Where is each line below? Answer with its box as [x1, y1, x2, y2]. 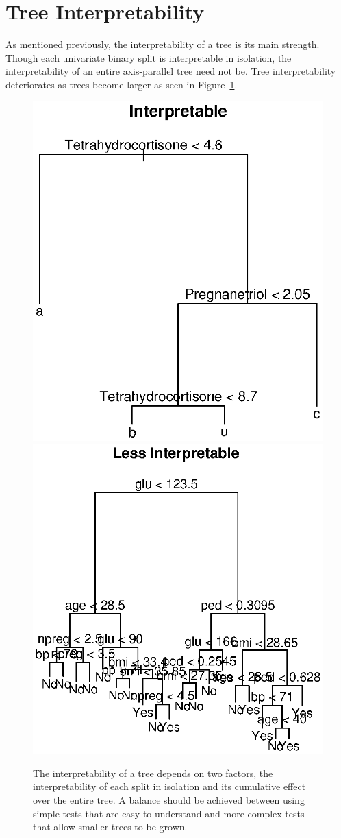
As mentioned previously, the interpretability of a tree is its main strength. [5, 37, 320, 51]
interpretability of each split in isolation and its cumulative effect [33, 779, 306, 793]
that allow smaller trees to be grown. [33, 819, 188, 834]
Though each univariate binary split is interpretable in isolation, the [5, 50, 292, 64]
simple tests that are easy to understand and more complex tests [33, 806, 305, 820]
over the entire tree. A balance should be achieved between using [33, 793, 305, 807]
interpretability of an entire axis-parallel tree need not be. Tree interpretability [5, 64, 336, 78]
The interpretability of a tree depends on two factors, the [33, 765, 273, 780]
